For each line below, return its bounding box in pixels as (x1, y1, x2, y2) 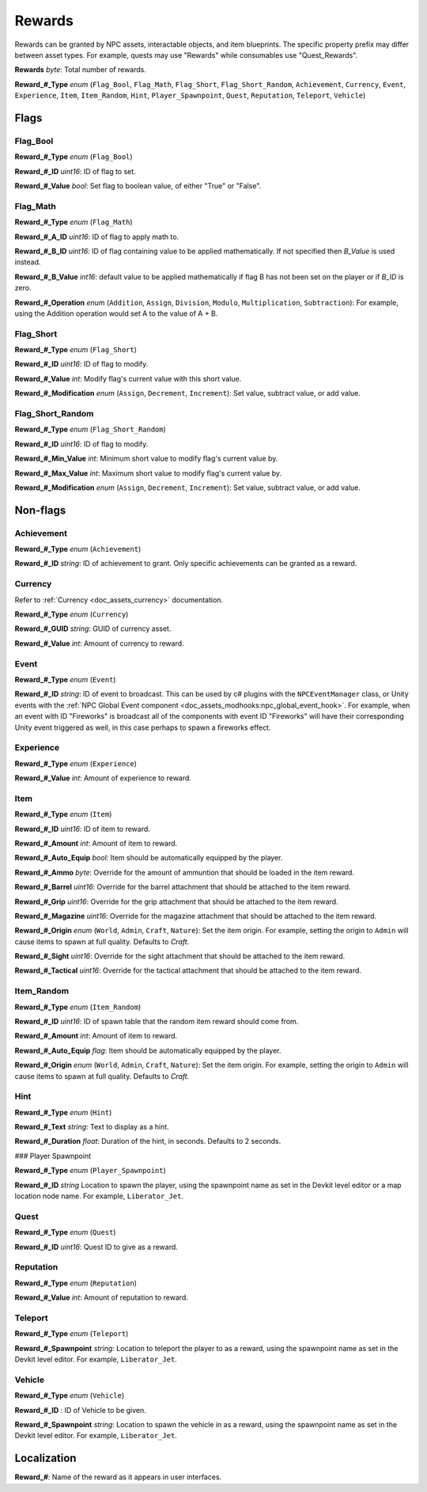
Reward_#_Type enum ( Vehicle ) (14, 1391, 125, 1400)
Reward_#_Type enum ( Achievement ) (14, 545, 142, 554)
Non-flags (14, 503, 66, 517)
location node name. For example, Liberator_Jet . (14, 1191, 183, 1201)
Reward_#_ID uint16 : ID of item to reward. (14, 824, 150, 833)
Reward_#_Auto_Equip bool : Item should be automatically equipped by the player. (14, 853, 283, 863)
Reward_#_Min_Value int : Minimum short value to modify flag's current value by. (14, 454, 278, 463)
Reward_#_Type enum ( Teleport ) (14, 1329, 129, 1338)
